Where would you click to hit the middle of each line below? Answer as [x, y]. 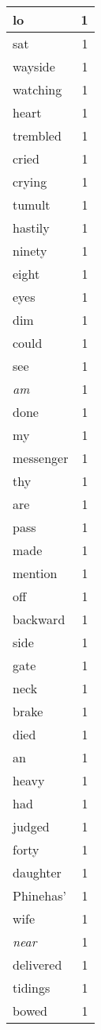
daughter [37, 872]
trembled [37, 135]
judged [31, 826]
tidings [32, 988]
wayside [34, 66]
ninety [30, 251]
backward [39, 619]
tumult [32, 204]
